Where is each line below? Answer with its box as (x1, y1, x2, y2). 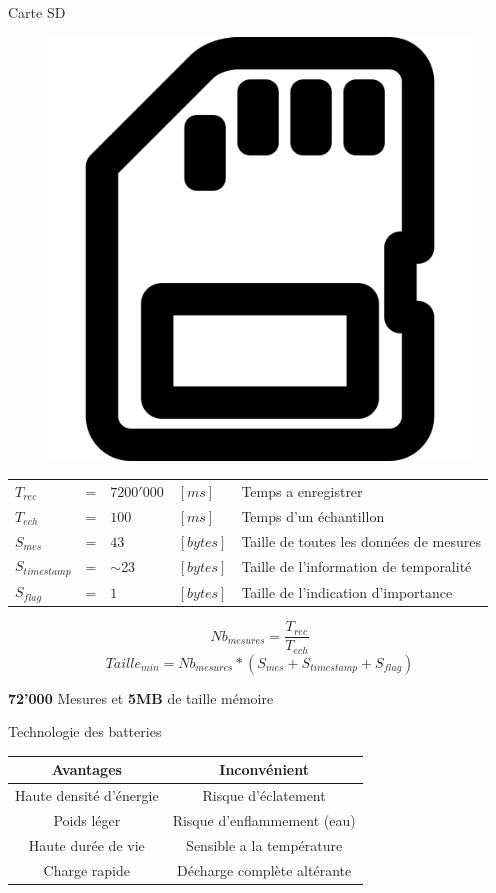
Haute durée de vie (28, 834, 145, 855)
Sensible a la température (186, 834, 343, 855)
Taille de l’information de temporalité (241, 555, 472, 576)
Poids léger (53, 810, 121, 831)
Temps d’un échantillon (241, 505, 385, 526)
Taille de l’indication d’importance (241, 581, 453, 602)
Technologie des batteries (8, 721, 162, 742)
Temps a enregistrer (241, 480, 363, 501)
